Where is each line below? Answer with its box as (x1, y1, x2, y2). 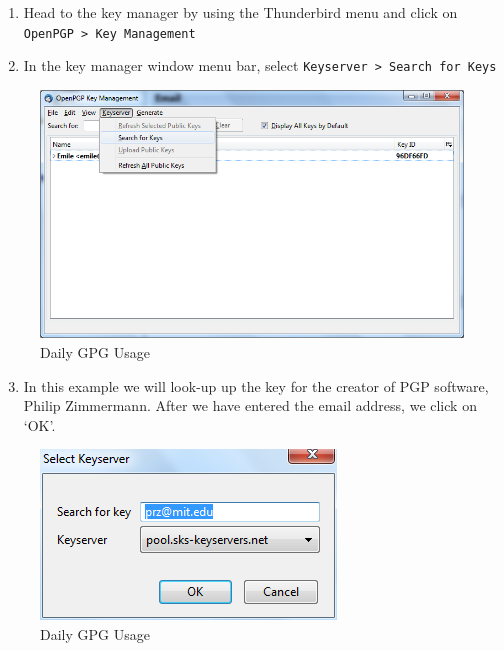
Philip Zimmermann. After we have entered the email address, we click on (23, 395, 477, 416)
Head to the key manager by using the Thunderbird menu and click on (23, 2, 458, 22)
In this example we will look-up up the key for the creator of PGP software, (23, 375, 489, 396)
